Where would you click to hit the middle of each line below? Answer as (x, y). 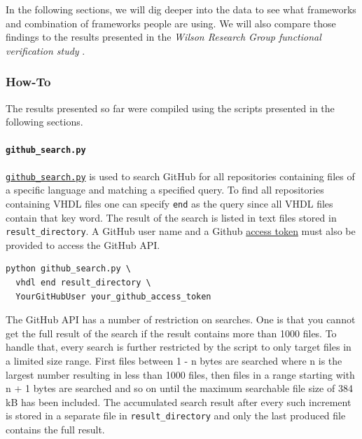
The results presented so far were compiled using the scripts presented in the (170, 108)
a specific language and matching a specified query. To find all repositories (165, 190)
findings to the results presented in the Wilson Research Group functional (163, 37)
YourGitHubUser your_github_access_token (113, 296)
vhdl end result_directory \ (83, 282)
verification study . (46, 50)
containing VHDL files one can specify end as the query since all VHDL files (169, 203)
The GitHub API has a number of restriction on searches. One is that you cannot (181, 319)
